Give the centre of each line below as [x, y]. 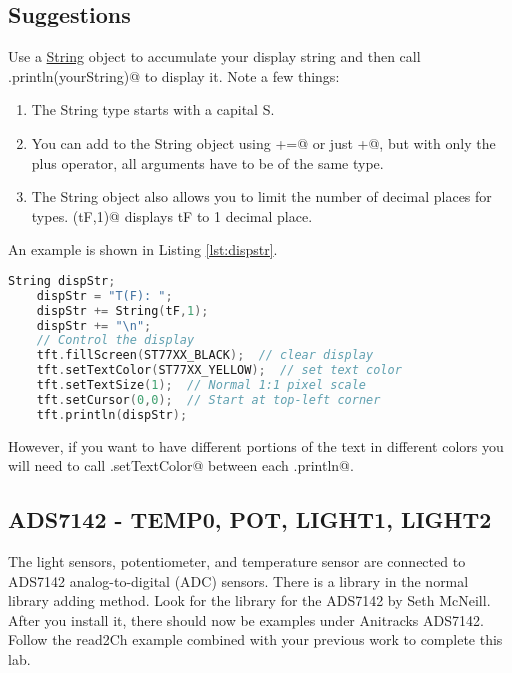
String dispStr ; [62, 280]
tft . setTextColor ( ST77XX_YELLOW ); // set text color [219, 370]
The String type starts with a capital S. [153, 109]
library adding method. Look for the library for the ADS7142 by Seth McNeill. [249, 600]
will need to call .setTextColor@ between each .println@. [181, 465]
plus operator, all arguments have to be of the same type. [207, 162]
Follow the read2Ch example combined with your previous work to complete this [255, 639]
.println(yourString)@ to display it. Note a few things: [174, 75]
